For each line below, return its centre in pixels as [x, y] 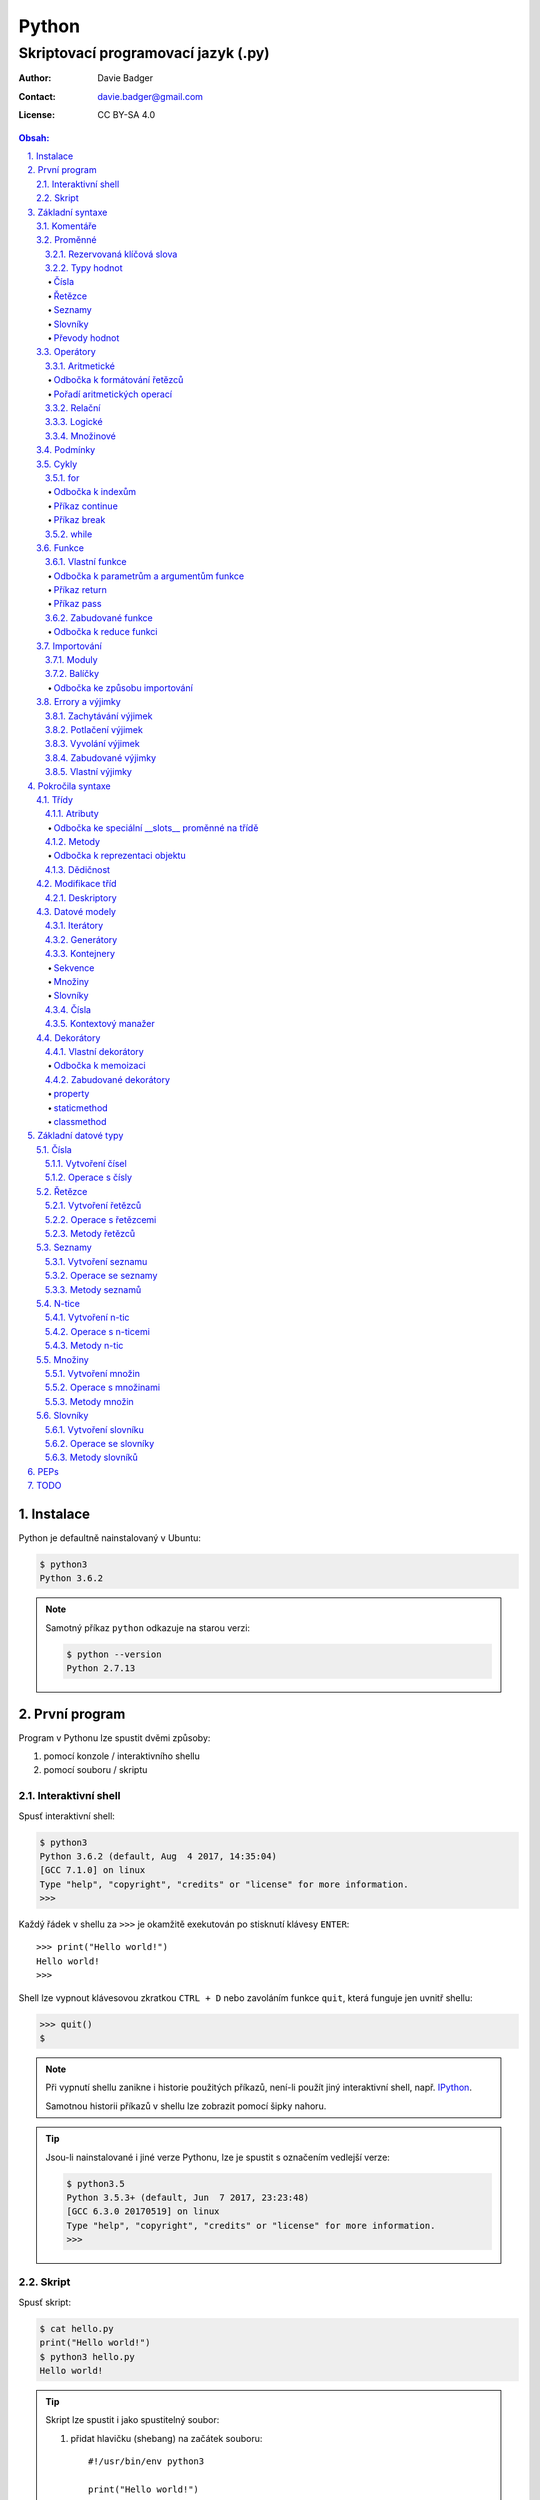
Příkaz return [80, 590]
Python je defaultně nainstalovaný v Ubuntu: [110, 1537]
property [71, 1094]
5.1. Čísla [54, 1149]
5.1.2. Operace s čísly [89, 1177]
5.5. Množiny [62, 1359]
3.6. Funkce [60, 547]
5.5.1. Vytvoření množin [92, 1373]
